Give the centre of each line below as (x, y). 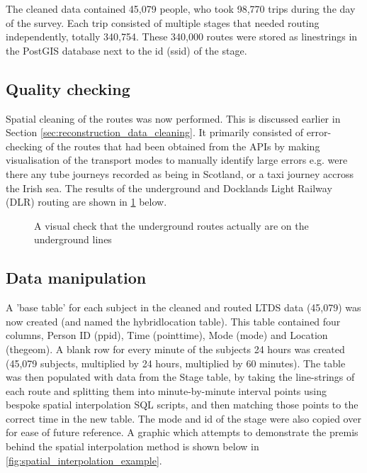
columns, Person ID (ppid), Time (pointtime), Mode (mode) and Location (167, 335)
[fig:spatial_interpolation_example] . (84, 460)
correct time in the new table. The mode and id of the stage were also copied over (183, 418)
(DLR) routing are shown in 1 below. (86, 202)
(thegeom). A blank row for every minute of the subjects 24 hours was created (175, 349)
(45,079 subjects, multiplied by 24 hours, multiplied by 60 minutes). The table (176, 363)
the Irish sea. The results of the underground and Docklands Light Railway (169, 188)
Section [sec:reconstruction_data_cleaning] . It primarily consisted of (155, 132)
